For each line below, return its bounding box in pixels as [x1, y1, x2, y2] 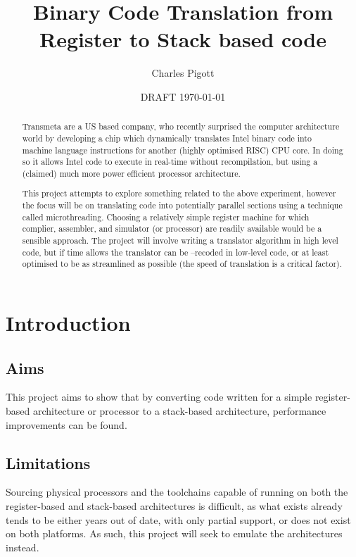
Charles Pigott [151, 65, 215, 80]
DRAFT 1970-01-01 [140, 89, 226, 104]
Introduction [6, 308, 131, 337]
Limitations [6, 451, 91, 473]
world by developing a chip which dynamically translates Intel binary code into [22, 132, 312, 144]
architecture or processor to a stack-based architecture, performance [32, 403, 326, 418]
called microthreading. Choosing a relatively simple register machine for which [22, 211, 310, 223]
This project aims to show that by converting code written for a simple [6, 389, 312, 404]
